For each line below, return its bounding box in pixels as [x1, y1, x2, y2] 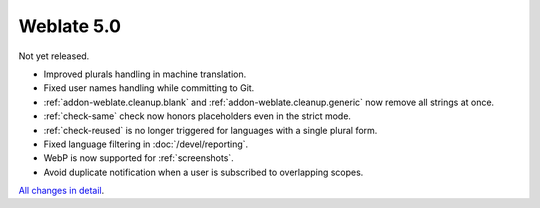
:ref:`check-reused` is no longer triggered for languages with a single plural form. [43, 124, 378, 136]
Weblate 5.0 [18, 15, 122, 37]
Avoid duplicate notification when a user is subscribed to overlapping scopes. [43, 166, 364, 178]
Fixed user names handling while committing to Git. [43, 82, 255, 94]
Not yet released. [18, 50, 90, 62]
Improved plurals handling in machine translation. [43, 68, 247, 80]
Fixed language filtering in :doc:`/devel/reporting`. [43, 138, 249, 150]
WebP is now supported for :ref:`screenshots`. [43, 152, 234, 164]
